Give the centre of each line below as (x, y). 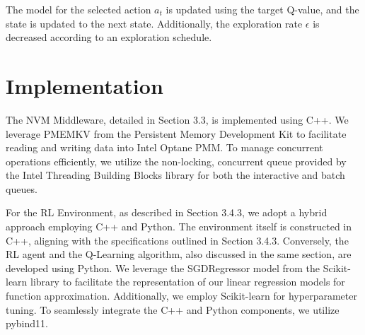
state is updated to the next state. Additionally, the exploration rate (154, 23)
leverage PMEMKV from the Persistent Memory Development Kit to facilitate (176, 133)
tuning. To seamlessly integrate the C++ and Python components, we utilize (173, 309)
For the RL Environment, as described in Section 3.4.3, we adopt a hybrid (167, 212)
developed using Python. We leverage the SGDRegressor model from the (163, 268)
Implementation (85, 85)
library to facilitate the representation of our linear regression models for (188, 282)
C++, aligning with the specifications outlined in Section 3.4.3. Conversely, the (177, 240)
